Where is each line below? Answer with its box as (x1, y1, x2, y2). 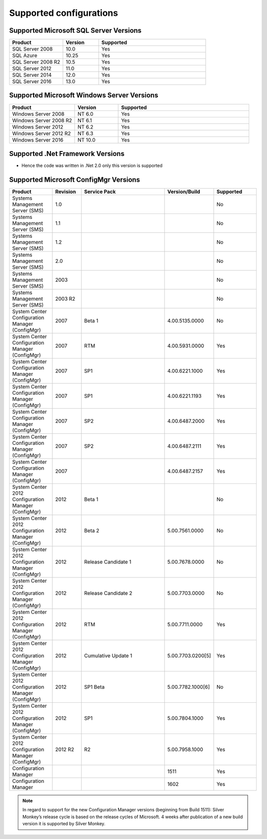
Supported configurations (9, 7, 118, 18)
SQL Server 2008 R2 (12, 58, 60, 65)
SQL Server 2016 (12, 78, 52, 85)
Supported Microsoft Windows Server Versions (9, 91, 158, 100)
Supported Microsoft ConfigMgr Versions (9, 175, 140, 184)
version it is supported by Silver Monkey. (22, 821, 106, 827)
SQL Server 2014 (12, 72, 52, 79)
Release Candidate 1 (84, 559, 132, 565)
